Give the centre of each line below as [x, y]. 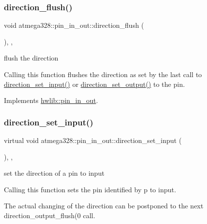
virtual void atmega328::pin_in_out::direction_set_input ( [93, 140]
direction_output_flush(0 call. [50, 215]
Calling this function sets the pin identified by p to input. [90, 189]
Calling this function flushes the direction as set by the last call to [103, 74]
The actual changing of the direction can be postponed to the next [104, 206]
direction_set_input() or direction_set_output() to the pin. [94, 84]
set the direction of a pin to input [54, 173]
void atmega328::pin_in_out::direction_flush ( [74, 25]
